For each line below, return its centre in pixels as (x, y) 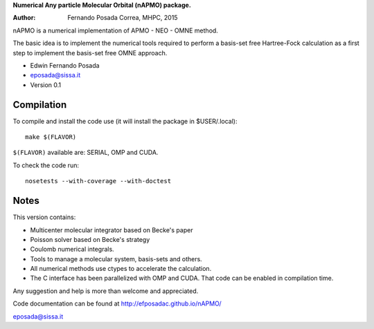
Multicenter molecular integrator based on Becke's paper (112, 230)
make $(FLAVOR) (51, 137)
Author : (24, 18)
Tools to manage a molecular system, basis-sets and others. (116, 258)
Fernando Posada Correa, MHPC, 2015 (123, 18)
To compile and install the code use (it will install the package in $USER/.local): (125, 121)
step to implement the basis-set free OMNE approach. (90, 53)
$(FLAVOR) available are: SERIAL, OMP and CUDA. (86, 153)
